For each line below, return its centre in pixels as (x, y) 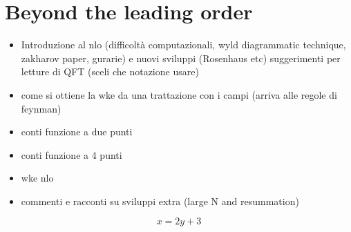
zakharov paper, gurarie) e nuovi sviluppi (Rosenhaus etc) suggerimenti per (181, 58)
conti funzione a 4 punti (72, 154)
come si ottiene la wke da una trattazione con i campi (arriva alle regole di (179, 94)
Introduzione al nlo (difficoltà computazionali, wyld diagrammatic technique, (183, 45)
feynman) (41, 108)
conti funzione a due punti (77, 132)
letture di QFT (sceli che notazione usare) (110, 71)
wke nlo (37, 178)
